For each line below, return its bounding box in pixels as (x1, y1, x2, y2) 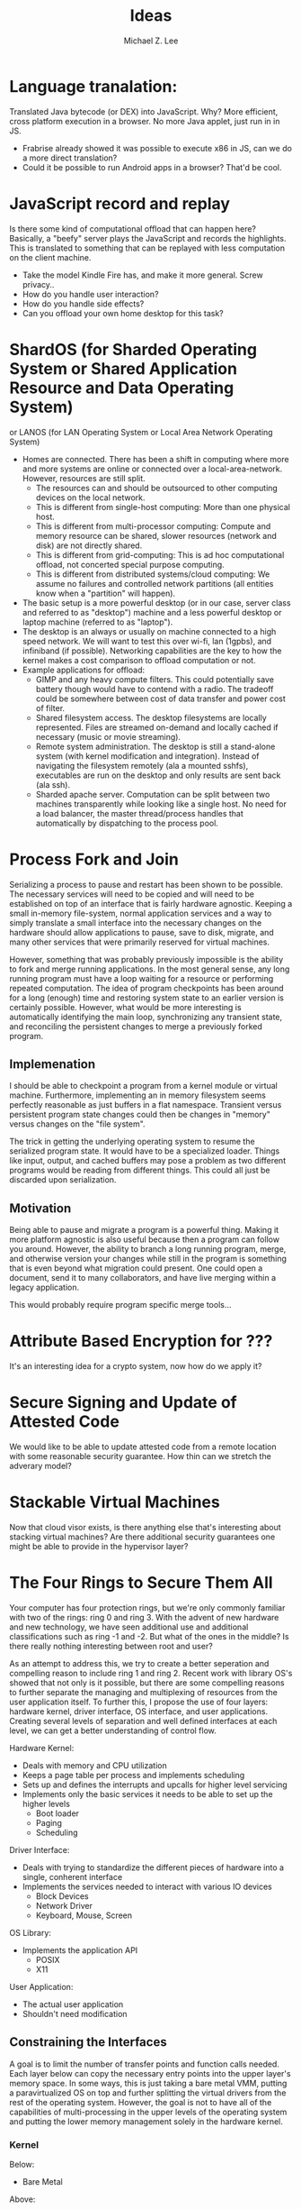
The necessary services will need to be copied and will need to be (9, 889, 254, 899)
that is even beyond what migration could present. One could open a (9, 1263, 263, 1273)
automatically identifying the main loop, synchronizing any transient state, (9, 1011, 283, 1022)
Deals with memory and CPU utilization (22, 1759, 168, 1771)
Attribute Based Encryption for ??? (9, 1331, 273, 1352)
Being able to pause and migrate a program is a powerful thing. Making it (9, 1225, 279, 1236)
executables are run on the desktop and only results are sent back (35, 770, 281, 780)
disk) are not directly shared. (35, 540, 143, 551)
